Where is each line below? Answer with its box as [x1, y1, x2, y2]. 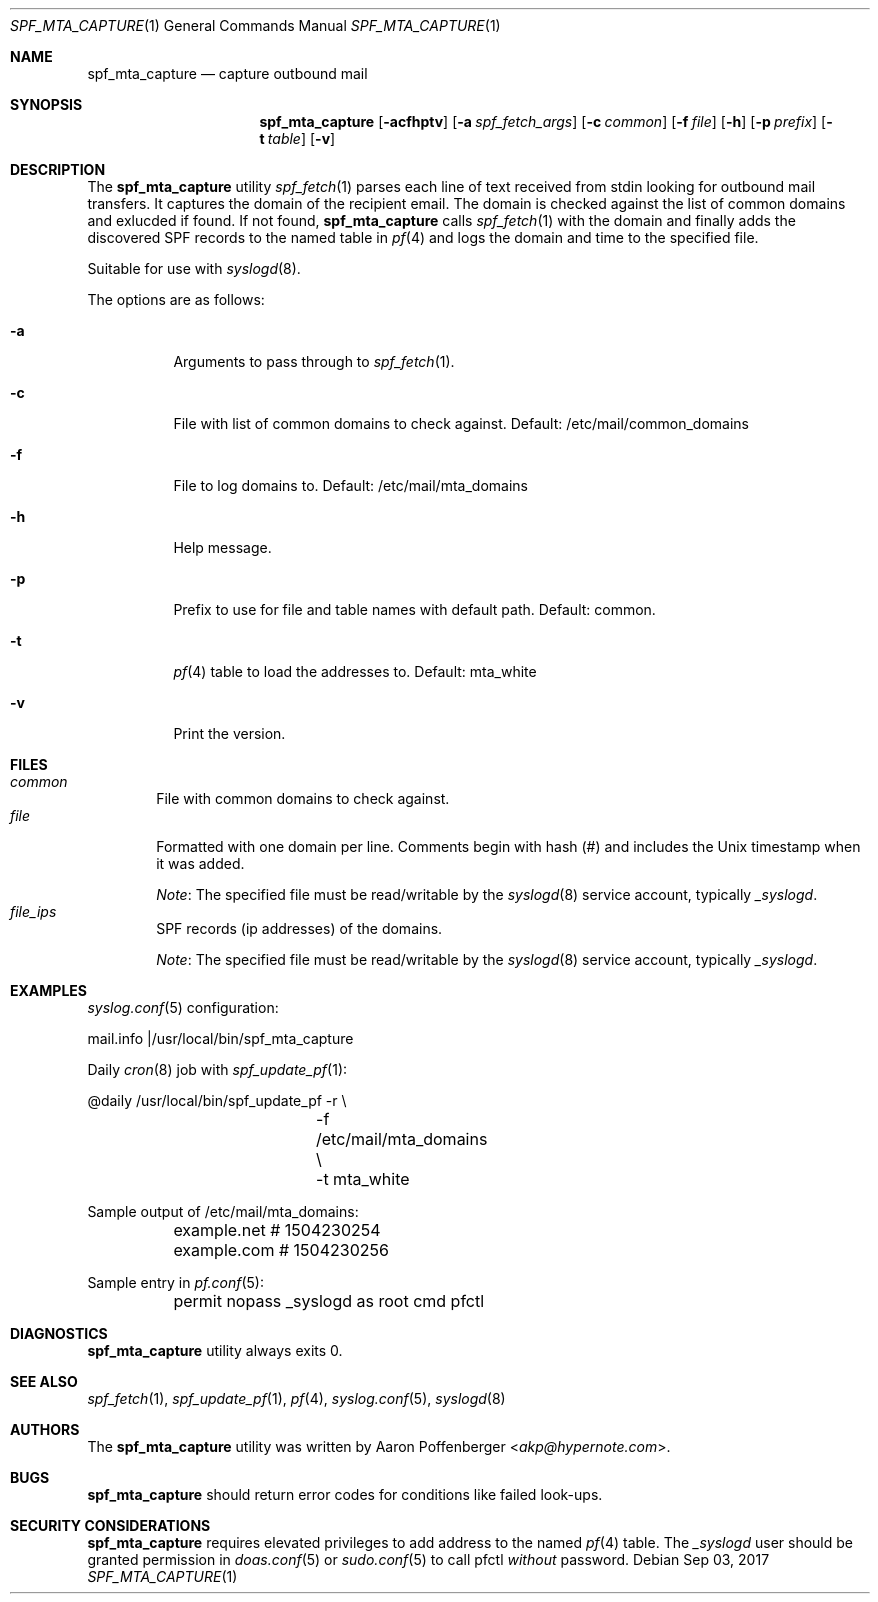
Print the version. [173, 725, 286, 742]
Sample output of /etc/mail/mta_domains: [87, 1203, 359, 1220]
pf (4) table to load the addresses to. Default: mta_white [173, 663, 537, 680]
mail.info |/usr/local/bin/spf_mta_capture [87, 1030, 354, 1047]
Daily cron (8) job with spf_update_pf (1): [87, 1061, 348, 1078]
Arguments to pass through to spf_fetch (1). [173, 353, 455, 370]
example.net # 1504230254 [173, 1220, 381, 1240]
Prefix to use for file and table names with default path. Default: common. [173, 601, 656, 618]
